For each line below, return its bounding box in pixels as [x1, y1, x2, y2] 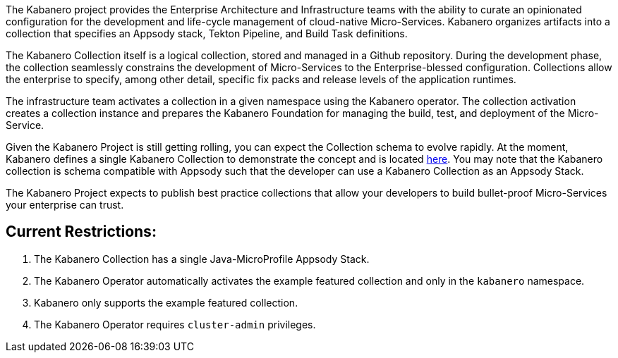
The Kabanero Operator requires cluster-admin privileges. [34, 318, 316, 331]
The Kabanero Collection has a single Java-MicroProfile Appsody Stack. [34, 252, 370, 265]
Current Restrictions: [6, 223, 157, 241]
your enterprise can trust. [6, 199, 124, 211]
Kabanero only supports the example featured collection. [34, 296, 298, 309]
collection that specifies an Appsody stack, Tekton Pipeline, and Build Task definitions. [6, 27, 408, 39]
